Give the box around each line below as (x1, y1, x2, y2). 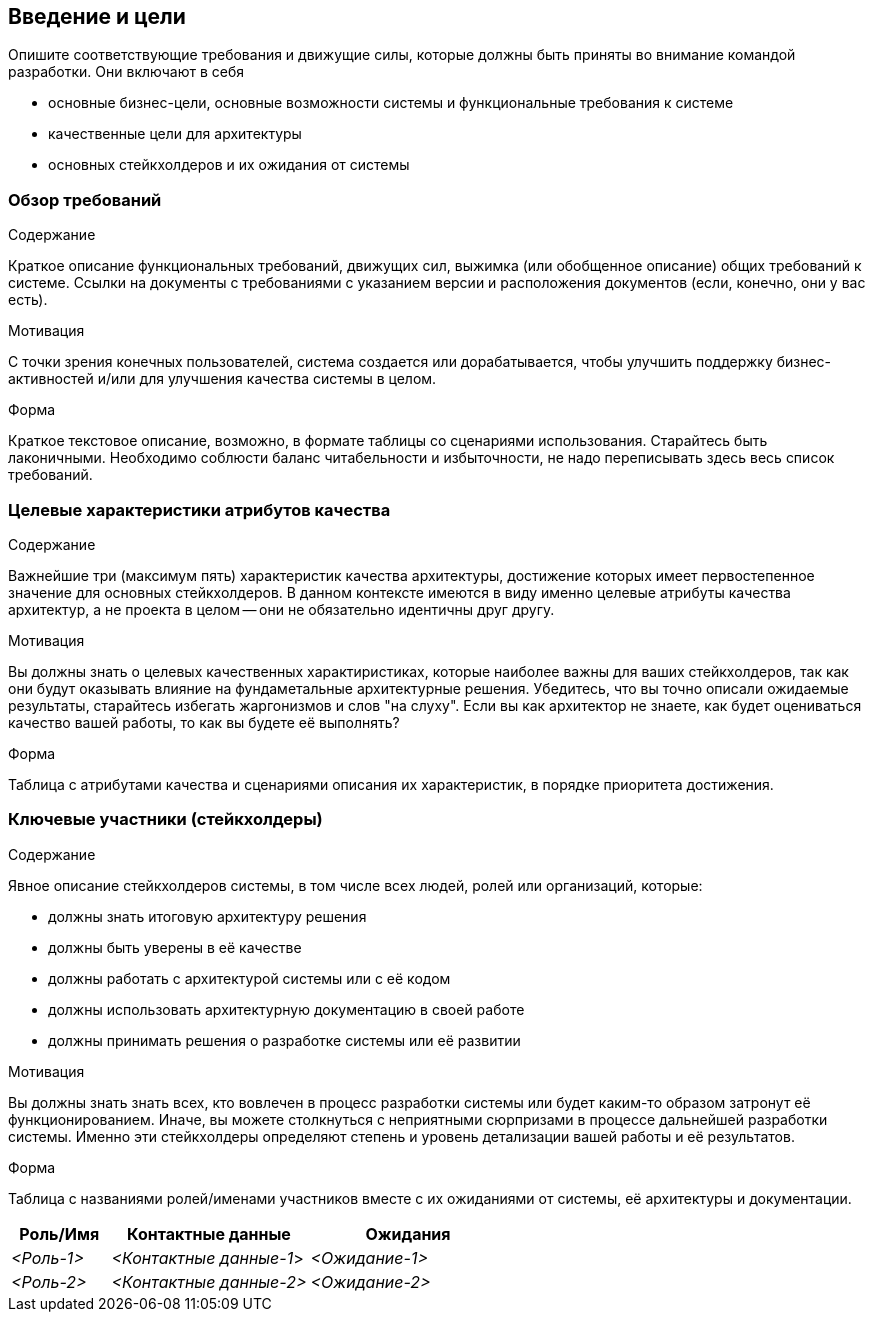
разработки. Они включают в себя (8, 63, 244, 81)
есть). (8, 291, 48, 309)
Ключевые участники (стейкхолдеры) (8, 809, 323, 830)
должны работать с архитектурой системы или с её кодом (48, 969, 451, 987)
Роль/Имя (19, 1223, 100, 1244)
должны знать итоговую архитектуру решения (48, 907, 367, 925)
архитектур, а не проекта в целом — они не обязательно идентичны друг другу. (8, 600, 555, 618)
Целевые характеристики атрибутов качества (8, 499, 391, 520)
